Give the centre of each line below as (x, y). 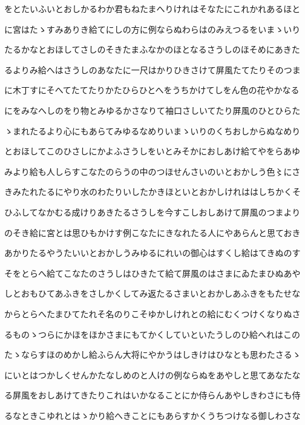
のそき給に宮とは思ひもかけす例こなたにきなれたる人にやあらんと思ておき (152, 232)
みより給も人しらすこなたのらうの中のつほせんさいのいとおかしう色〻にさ (152, 171)
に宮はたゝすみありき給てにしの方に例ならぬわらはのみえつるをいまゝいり (152, 29)
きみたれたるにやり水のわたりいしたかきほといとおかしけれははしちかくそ (152, 192)
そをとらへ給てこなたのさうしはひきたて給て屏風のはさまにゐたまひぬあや (152, 273)
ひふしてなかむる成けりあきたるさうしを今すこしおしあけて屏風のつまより (152, 212)
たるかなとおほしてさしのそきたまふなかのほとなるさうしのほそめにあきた (152, 49)
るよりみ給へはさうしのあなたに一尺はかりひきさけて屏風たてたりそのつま (152, 69)
